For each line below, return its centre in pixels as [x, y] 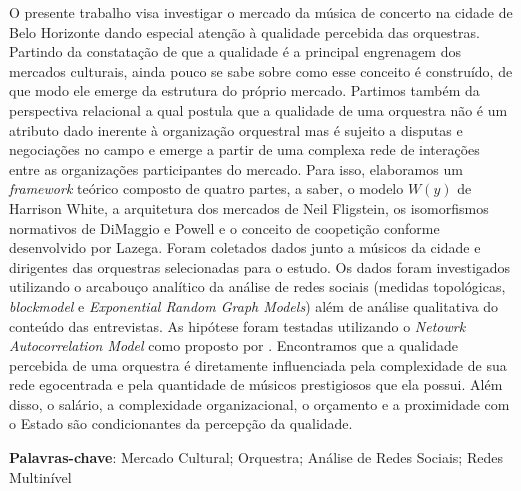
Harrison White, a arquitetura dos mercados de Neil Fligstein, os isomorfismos [249, 207]
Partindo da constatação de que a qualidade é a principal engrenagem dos [235, 51]
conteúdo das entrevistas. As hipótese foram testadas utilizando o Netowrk [237, 325]
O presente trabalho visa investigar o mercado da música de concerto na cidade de [261, 12]
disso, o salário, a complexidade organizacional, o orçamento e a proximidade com [259, 403]
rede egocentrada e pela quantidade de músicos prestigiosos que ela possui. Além [256, 384]
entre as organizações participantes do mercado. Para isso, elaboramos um [236, 168]
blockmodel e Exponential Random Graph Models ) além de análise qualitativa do [254, 305]
